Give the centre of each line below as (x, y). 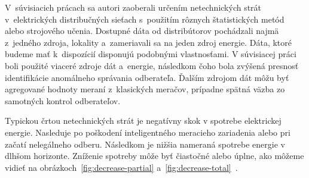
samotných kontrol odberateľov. (63, 100)
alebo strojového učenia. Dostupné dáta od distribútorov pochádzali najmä (142, 31)
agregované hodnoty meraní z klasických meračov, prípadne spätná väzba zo (145, 89)
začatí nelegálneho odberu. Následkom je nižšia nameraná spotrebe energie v (145, 144)
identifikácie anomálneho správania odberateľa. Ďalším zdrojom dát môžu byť (147, 77)
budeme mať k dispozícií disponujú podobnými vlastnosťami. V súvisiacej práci (151, 54)
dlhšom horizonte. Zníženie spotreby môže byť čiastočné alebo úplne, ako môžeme (154, 156)
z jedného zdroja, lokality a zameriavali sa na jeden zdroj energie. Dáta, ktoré (148, 42)
